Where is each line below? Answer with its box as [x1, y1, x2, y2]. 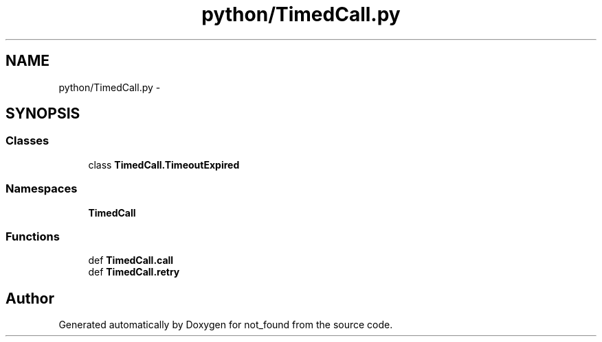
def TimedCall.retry [88, 266, 180, 278]
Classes [5, 134, 49, 148]
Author [5, 289, 54, 307]
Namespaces [5, 182, 78, 196]
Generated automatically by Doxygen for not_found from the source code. [58, 319, 393, 331]
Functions [5, 229, 60, 243]
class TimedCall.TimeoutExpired [88, 158, 240, 171]
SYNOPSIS [5, 105, 80, 123]
